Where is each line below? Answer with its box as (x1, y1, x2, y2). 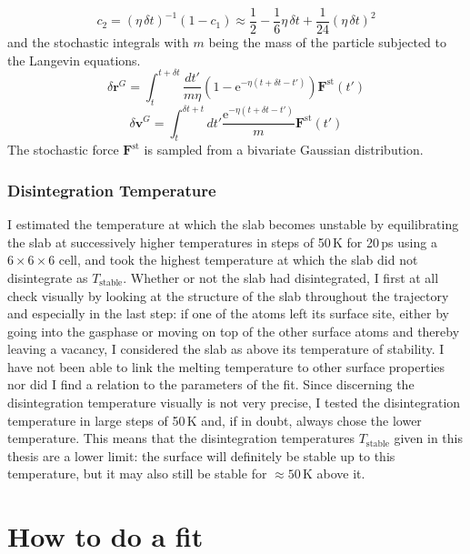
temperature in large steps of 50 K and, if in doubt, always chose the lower (7, 410, 422, 429)
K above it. (302, 464, 365, 483)
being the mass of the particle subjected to (208, 33, 446, 52)
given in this (394, 428, 463, 448)
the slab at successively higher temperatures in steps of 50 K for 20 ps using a (7, 232, 437, 251)
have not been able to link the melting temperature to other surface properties (7, 357, 445, 376)
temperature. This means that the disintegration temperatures (7, 428, 355, 448)
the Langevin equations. (7, 50, 141, 69)
